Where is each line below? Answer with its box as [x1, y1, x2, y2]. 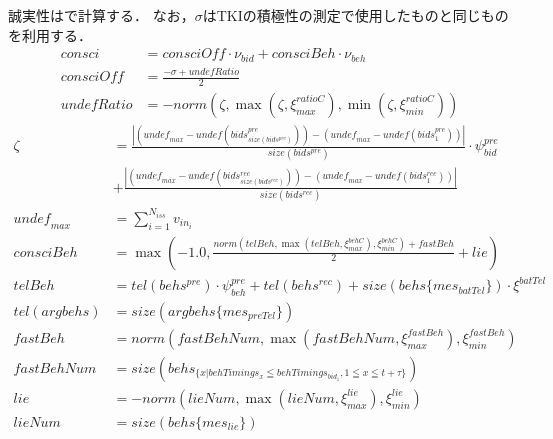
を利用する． [8, 24, 92, 45]
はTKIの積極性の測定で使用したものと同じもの [202, 5, 509, 25]
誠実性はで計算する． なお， [8, 5, 195, 25]
